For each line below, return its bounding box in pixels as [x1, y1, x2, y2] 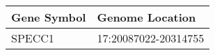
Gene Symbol [11, 9, 86, 25]
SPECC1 [11, 30, 54, 46]
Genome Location [97, 9, 196, 25]
